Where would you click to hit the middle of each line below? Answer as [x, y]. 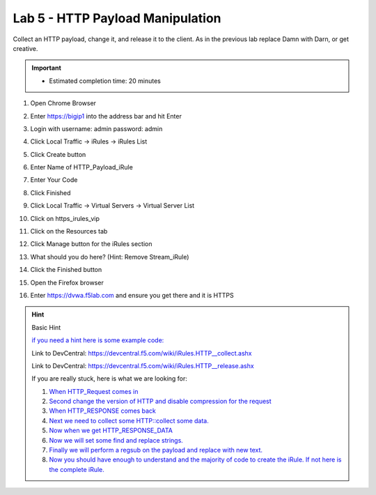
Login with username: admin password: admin [96, 128]
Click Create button [58, 154]
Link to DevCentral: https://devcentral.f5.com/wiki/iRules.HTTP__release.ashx [143, 365]
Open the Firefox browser [67, 282]
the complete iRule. [77, 469]
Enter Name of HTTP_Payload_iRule [82, 167]
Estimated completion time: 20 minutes [105, 81]
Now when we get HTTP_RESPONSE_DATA [111, 431]
